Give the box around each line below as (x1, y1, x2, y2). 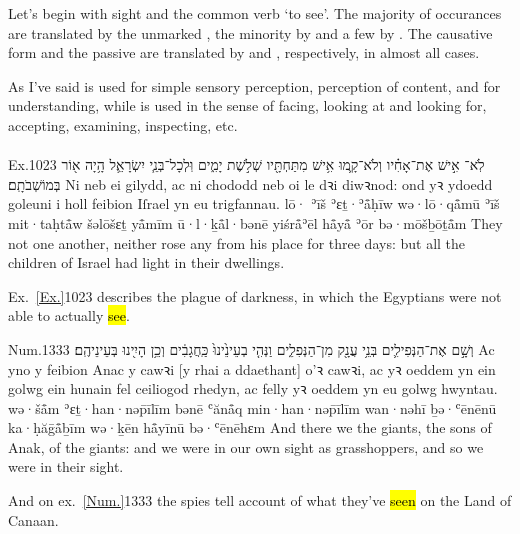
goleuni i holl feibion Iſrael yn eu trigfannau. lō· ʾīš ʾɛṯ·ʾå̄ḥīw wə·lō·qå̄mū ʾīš (8, 193, 500, 214)
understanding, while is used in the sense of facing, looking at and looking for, (8, 95, 487, 116)
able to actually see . (8, 305, 130, 326)
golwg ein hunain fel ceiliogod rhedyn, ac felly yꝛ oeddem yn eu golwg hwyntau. (8, 378, 498, 399)
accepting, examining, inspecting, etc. (8, 114, 238, 135)
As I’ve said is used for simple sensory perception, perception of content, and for (8, 75, 501, 96)
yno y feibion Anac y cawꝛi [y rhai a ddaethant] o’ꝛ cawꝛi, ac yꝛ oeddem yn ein (8, 358, 496, 379)
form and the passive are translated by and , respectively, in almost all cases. (8, 42, 480, 63)
